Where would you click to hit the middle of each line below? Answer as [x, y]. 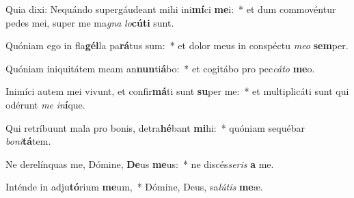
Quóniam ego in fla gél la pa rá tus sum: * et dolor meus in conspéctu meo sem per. [177, 45]
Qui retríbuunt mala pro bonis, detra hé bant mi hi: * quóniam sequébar [155, 127]
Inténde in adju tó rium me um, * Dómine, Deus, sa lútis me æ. [134, 187]
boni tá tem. [28, 141]
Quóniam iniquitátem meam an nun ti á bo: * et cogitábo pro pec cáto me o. [160, 68]
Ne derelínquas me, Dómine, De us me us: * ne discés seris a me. [140, 164]
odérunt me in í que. [45, 104]
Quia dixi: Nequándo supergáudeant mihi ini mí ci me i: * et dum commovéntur [171, 9]
